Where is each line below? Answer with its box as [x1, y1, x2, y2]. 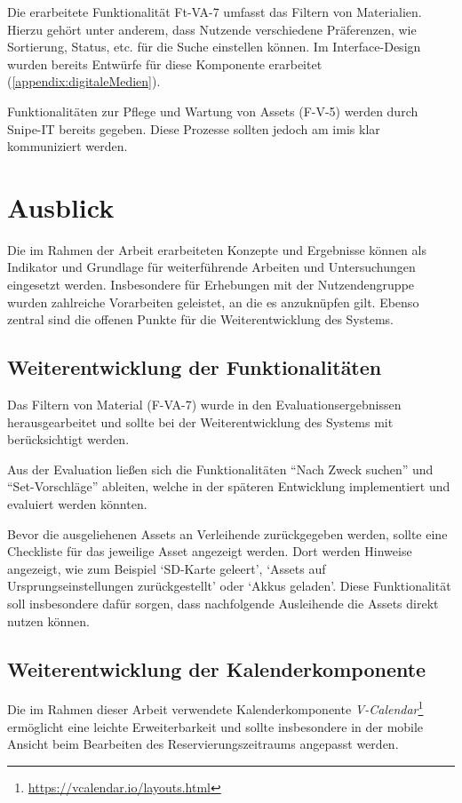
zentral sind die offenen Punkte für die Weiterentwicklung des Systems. [7, 310, 394, 329]
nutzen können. [7, 611, 90, 630]
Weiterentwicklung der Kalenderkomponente [7, 655, 426, 682]
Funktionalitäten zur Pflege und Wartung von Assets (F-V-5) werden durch [7, 101, 418, 120]
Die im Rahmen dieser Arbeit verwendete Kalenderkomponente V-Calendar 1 [7, 697, 424, 719]
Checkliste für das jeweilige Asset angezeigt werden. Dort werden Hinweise [7, 542, 412, 561]
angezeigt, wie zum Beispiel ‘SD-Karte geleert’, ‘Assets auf [7, 559, 326, 577]
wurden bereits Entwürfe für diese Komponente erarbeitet [7, 54, 323, 73]
